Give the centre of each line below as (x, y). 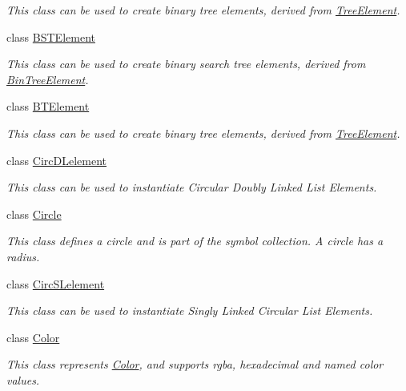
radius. (23, 256)
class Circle (34, 214)
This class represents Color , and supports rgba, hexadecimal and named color (195, 364)
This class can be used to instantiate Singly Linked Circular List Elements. (190, 310)
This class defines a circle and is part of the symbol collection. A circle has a (195, 241)
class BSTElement (51, 36)
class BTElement (48, 106)
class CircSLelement (56, 283)
